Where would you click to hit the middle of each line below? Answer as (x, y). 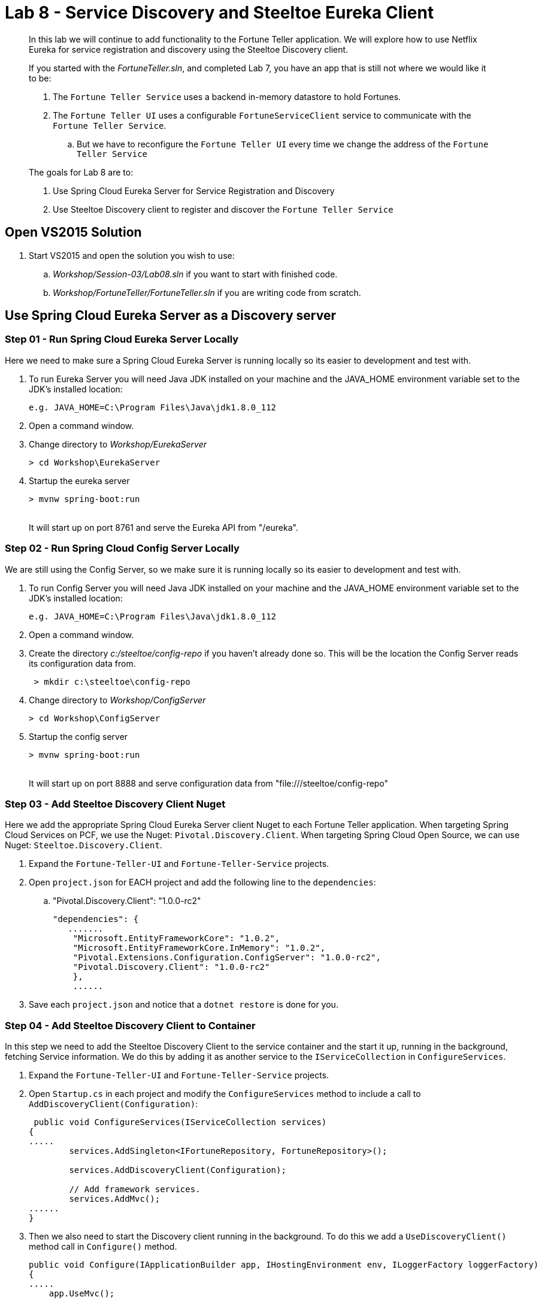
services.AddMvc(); (115, 1199)
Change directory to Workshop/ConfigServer (117, 700)
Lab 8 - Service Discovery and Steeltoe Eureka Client (219, 13)
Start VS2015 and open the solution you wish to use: (132, 255)
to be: (40, 78)
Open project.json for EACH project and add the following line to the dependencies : (202, 882)
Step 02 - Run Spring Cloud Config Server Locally (122, 548)
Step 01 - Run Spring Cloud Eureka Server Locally (122, 339)
